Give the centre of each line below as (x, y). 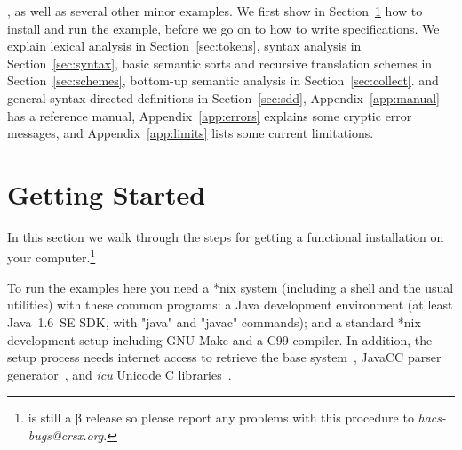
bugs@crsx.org (66, 434)
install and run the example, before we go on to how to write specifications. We (223, 28)
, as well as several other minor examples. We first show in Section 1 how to (215, 11)
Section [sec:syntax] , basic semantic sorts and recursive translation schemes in (220, 63)
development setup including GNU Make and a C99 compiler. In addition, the (220, 339)
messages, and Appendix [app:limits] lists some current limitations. (191, 133)
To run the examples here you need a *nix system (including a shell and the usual (231, 287)
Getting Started (107, 193)
